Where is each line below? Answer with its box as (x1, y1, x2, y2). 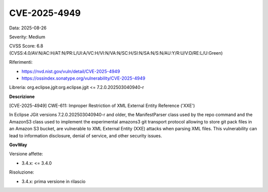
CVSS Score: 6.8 (9, 43, 43, 49)
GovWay (9, 142, 27, 148)
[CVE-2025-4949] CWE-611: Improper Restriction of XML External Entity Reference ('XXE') (9, 102, 196, 109)
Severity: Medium (9, 34, 46, 40)
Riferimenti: (9, 59, 33, 65)
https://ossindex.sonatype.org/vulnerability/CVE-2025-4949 (21, 75, 146, 81)
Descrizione (9, 94, 35, 99)
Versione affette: (9, 151, 43, 157)
